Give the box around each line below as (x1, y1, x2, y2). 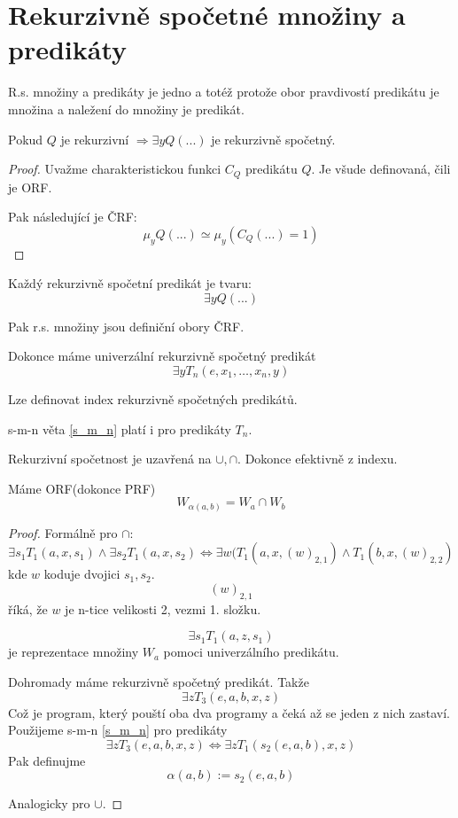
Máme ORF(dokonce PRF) (8, 479, 156, 497)
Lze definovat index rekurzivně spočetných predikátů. (8, 389, 298, 408)
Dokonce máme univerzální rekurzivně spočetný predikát (8, 347, 316, 365)
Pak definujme (8, 751, 86, 769)
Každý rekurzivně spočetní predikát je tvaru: (8, 274, 252, 292)
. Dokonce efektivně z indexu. (237, 449, 398, 468)
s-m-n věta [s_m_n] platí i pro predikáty (8, 419, 231, 438)
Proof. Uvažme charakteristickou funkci (8, 160, 221, 178)
